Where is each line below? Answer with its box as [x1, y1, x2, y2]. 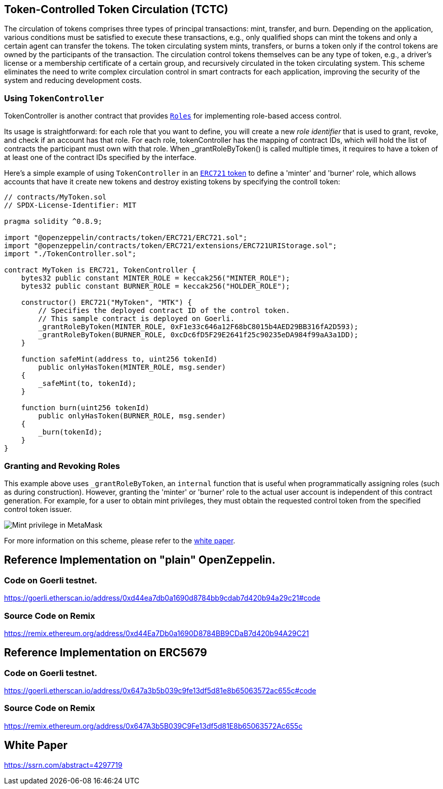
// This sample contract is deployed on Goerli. [38, 314, 235, 323]
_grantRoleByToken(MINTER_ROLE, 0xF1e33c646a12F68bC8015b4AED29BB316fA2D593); [38, 323, 358, 331]
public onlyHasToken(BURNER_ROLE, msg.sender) [38, 412, 226, 420]
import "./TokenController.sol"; [4, 250, 137, 258]
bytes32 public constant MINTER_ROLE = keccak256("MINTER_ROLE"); [21, 274, 290, 283]
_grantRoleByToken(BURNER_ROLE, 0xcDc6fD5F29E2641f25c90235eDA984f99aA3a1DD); [38, 331, 358, 339]
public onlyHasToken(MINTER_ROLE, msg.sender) [38, 363, 226, 372]
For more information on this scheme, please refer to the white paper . [4, 536, 235, 545]
